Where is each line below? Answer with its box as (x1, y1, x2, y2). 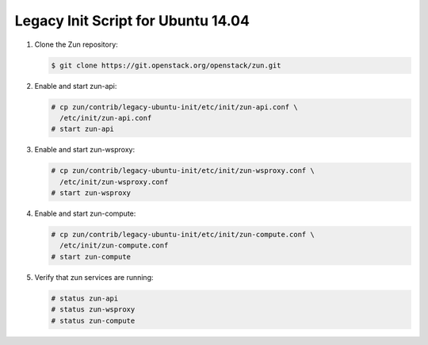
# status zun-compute (51, 316, 136, 325)
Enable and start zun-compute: (34, 209, 136, 218)
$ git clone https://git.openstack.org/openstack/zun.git (51, 60, 281, 70)
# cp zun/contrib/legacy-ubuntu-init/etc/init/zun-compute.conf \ (51, 230, 315, 239)
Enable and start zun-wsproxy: (34, 145, 135, 155)
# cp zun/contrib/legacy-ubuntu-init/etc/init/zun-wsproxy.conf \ (51, 167, 315, 175)
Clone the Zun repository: (34, 40, 118, 49)
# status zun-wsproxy (51, 305, 136, 314)
